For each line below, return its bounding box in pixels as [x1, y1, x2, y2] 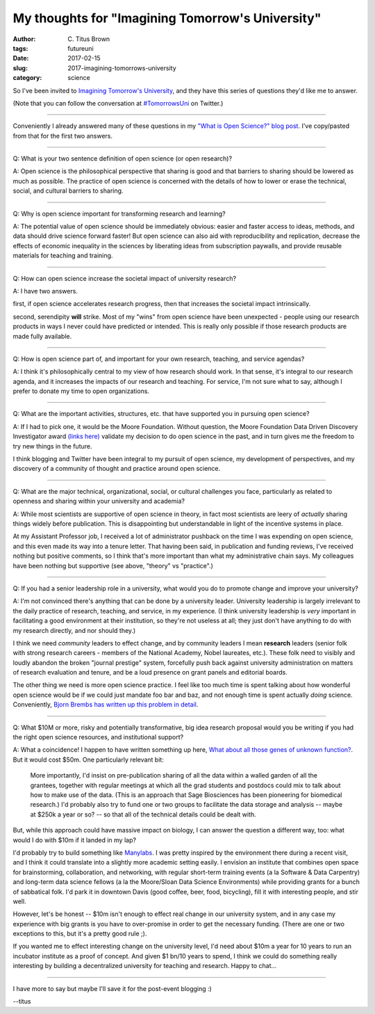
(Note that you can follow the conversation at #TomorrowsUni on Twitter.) [12, 99, 224, 107]
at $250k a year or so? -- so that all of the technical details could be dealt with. [30, 810, 256, 819]
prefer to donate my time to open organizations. [12, 387, 149, 396]
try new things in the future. [12, 442, 92, 450]
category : [12, 74, 42, 82]
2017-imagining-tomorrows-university [67, 63, 176, 72]
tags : [12, 44, 28, 52]
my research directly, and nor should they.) [12, 626, 136, 634]
